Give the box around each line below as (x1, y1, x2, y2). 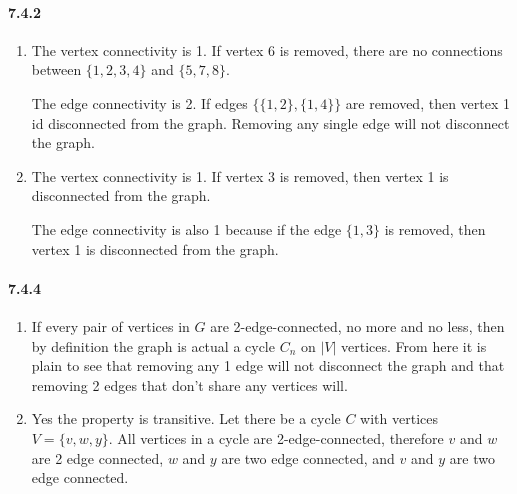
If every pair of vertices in (31, 315, 190, 336)
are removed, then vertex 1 (345, 92, 510, 113)
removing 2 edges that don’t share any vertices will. (31, 374, 348, 395)
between (31, 59, 82, 80)
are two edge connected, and (221, 447, 395, 468)
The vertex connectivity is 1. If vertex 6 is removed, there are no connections (31, 39, 503, 60)
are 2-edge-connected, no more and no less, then (210, 315, 505, 336)
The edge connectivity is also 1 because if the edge (31, 218, 342, 239)
